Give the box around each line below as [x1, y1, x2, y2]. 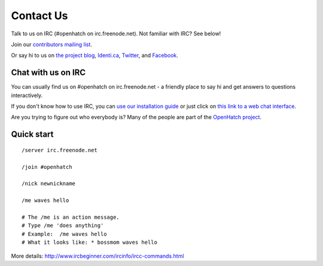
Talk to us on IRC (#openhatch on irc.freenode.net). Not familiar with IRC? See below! [11, 30, 221, 37]
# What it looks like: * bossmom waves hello [22, 239, 158, 246]
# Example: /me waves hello [22, 231, 107, 237]
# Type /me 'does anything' [22, 222, 104, 229]
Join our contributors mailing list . [11, 41, 93, 48]
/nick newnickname [22, 180, 76, 187]
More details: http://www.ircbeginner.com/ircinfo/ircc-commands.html [11, 252, 184, 259]
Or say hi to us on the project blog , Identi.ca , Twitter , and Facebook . [11, 52, 179, 59]
